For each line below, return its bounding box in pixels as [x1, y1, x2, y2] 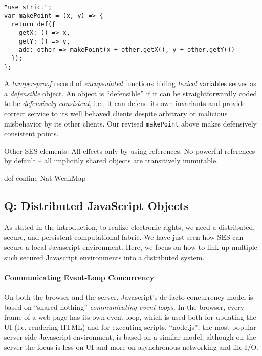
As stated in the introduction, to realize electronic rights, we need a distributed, [4, 221, 255, 232]
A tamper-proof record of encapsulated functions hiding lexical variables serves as [4, 78, 256, 89]
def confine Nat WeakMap [4, 173, 86, 183]
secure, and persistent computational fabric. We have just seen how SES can [4, 232, 244, 242]
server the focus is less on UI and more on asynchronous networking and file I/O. [4, 342, 258, 352]
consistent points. [4, 128, 59, 139]
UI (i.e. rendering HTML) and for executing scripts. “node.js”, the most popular [4, 321, 256, 332]
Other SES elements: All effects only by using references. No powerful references [4, 145, 255, 156]
